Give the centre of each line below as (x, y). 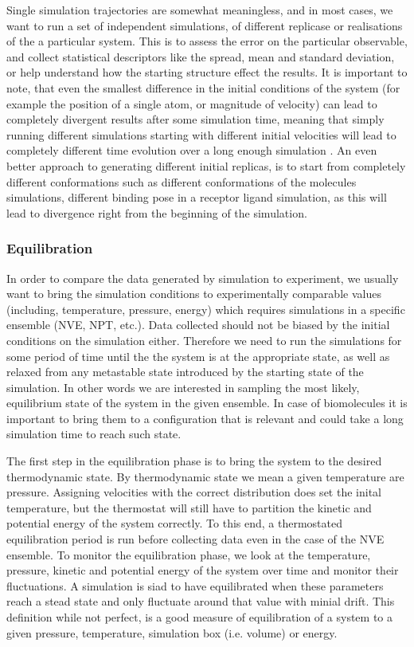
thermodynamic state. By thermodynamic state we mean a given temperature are (205, 476)
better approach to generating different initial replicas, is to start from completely (206, 165)
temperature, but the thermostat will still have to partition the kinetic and (189, 507)
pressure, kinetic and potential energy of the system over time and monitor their (203, 570)
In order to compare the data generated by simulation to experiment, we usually (203, 278)
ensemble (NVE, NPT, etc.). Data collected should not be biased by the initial (198, 325)
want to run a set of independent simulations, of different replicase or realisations (205, 25)
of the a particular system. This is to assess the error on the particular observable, (207, 41)
